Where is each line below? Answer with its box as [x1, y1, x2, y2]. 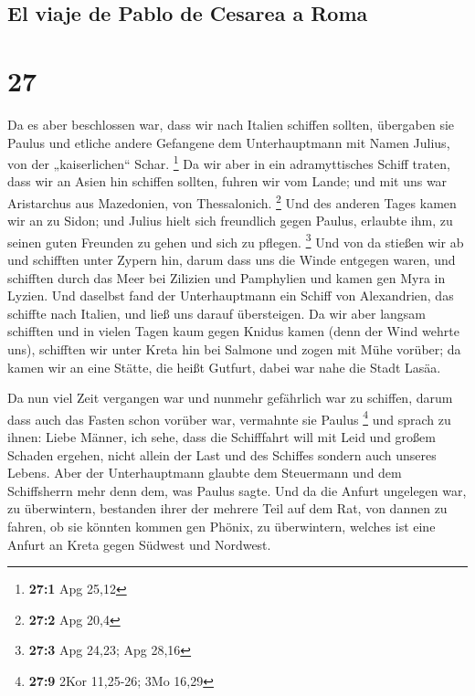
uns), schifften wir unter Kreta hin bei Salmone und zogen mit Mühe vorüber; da [7, 340, 461, 358]
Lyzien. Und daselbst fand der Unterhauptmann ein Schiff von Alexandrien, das [7, 286, 454, 305]
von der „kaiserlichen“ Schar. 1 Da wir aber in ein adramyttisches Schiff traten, [7, 152, 450, 173]
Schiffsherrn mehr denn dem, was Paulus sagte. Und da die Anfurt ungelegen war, [7, 480, 467, 500]
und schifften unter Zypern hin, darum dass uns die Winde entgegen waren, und [7, 250, 456, 269]
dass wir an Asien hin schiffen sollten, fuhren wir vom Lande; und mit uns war [7, 172, 448, 191]
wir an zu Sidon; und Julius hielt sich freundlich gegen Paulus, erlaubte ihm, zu [7, 211, 453, 230]
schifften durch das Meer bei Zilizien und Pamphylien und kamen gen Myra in [7, 268, 446, 287]
